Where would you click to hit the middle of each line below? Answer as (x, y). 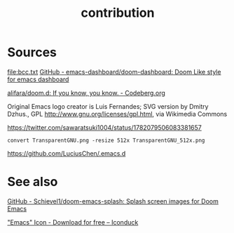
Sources (32, 52)
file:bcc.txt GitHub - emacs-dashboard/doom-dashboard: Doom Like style (114, 72)
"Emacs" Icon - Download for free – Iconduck (73, 222)
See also (33, 182)
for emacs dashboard (38, 79)
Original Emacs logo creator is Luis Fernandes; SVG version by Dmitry (108, 106)
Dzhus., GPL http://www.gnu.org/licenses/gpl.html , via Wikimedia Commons (117, 114)
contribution (118, 13)
